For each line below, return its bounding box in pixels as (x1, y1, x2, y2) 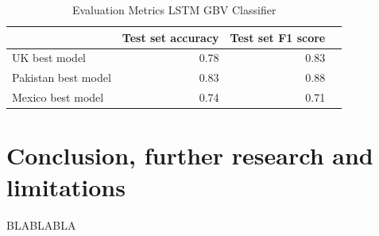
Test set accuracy (122, 29, 219, 45)
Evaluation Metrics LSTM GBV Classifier (72, 2, 277, 17)
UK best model (12, 49, 87, 66)
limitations (6, 170, 126, 203)
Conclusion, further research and (6, 139, 373, 172)
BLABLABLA (6, 216, 76, 233)
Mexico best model (12, 89, 104, 106)
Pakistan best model (12, 69, 111, 86)
